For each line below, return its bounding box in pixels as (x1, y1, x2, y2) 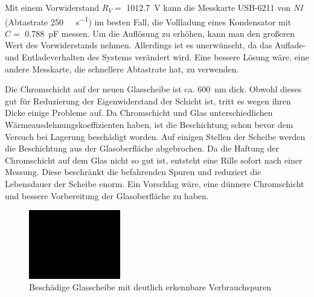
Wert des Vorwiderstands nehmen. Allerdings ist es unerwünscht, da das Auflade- (5, 39, 306, 51)
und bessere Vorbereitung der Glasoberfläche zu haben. (5, 189, 209, 202)
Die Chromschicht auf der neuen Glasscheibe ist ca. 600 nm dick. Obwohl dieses (5, 83, 302, 95)
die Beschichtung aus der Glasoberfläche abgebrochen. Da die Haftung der (5, 142, 279, 155)
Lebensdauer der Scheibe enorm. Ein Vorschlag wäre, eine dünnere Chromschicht (5, 177, 304, 190)
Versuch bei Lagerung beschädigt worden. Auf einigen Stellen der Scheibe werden (5, 130, 306, 142)
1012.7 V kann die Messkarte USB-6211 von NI (126, 1, 303, 13)
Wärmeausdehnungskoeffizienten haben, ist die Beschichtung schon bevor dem (5, 118, 293, 130)
